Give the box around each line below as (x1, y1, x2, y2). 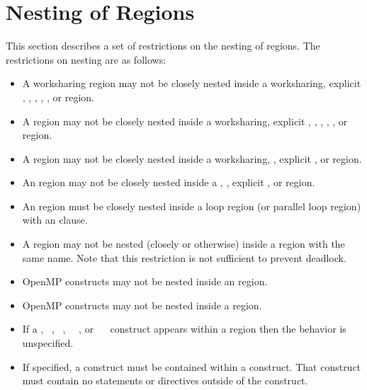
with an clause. (22, 212, 88, 227)
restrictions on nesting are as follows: (6, 52, 166, 67)
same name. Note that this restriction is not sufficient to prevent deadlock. (22, 250, 346, 265)
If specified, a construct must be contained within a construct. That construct (22, 359, 361, 374)
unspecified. (22, 335, 74, 350)
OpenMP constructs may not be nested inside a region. (22, 297, 262, 312)
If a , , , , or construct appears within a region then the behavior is (22, 321, 346, 336)
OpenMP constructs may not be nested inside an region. (22, 274, 268, 289)
